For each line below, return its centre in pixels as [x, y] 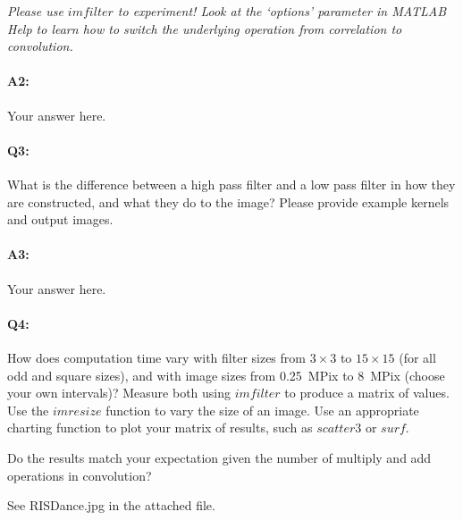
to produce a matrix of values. [367, 393]
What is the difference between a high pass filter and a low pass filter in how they [231, 184]
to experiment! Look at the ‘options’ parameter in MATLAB [282, 11]
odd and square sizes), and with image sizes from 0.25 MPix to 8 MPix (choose [226, 375]
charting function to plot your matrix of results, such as [160, 428]
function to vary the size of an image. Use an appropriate [262, 410]
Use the [28, 410]
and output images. [60, 219]
